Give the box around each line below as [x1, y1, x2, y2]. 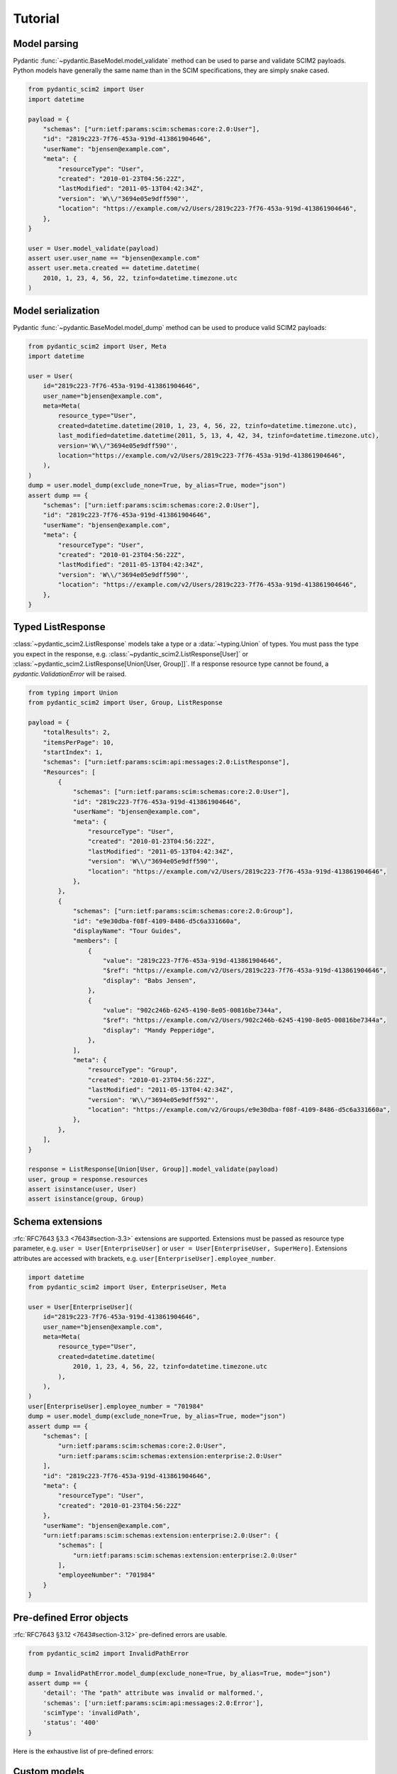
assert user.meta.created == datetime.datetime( [28, 264, 201, 272]
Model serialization [13, 304, 100, 316]
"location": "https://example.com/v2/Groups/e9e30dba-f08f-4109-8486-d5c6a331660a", [87, 1106, 391, 1113]
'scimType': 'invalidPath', [43, 1709, 141, 1717]
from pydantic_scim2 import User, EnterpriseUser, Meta [28, 1283, 227, 1291]
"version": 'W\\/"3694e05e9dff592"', [87, 1096, 219, 1103]
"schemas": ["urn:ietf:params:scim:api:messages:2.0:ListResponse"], [43, 758, 290, 766]
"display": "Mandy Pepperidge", [103, 1026, 216, 1034]
